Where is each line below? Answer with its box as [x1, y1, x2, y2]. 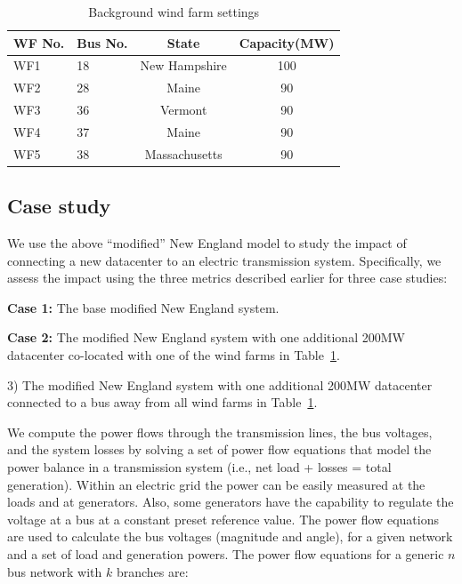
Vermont [159, 100, 207, 119]
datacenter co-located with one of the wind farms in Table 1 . [7, 346, 340, 364]
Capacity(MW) [239, 33, 335, 52]
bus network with [7, 562, 102, 580]
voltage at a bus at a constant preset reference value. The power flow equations [7, 509, 439, 528]
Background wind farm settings [88, 3, 260, 20]
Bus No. [77, 33, 128, 52]
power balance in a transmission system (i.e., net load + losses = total [7, 458, 392, 476]
